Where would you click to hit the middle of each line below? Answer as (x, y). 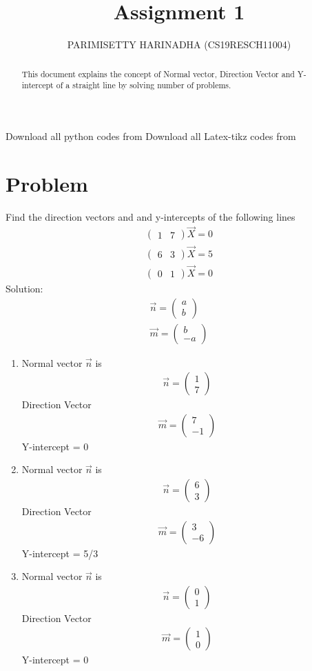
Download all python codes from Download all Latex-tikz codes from (151, 136)
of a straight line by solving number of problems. (144, 85)
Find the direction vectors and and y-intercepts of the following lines (150, 216)
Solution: (24, 288)
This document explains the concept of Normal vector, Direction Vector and (158, 73)
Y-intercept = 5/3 (60, 553)
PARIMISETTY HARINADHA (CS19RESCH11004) (179, 44)
